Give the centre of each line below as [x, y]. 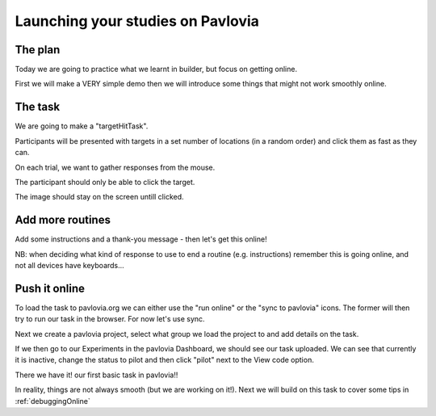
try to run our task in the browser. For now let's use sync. [110, 319]
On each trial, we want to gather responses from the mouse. [115, 167]
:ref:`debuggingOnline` [52, 401]
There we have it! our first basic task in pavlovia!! [96, 375]
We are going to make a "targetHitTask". [82, 126]
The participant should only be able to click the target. [105, 182]
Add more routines [63, 220]
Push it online [50, 288]
